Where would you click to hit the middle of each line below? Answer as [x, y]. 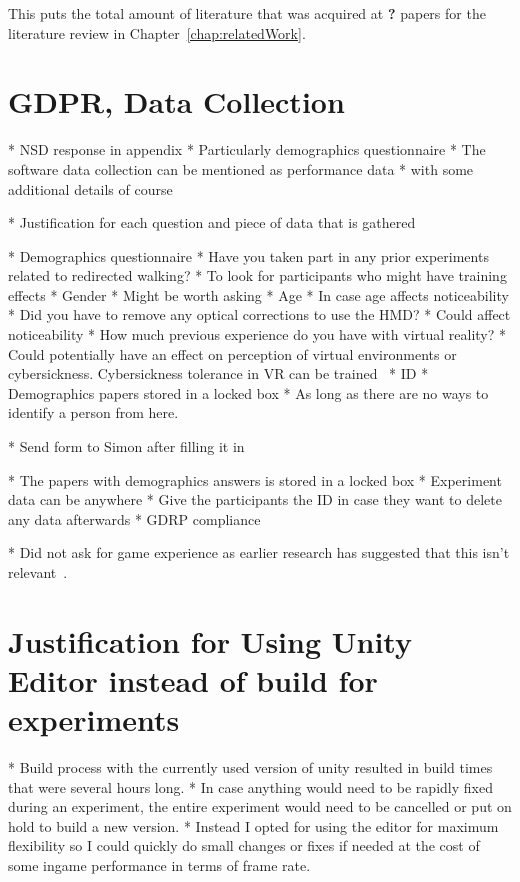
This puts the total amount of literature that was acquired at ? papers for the [247, 13]
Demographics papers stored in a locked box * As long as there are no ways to [248, 392]
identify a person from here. [93, 412]
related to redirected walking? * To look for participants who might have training [257, 275]
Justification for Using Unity [210, 640]
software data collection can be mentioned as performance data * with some [241, 168]
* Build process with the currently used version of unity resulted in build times [250, 767]
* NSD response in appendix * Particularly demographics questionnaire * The [247, 149]
